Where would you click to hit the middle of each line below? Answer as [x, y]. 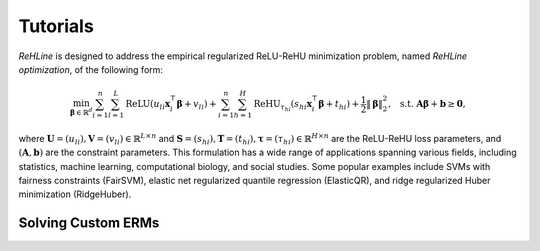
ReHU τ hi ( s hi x [282, 106]
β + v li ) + [196, 105]
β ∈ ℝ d [81, 111]
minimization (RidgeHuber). [75, 194]
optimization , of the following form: [91, 69]
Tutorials [56, 26]
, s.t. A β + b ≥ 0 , [427, 104]
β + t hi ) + [339, 105]
